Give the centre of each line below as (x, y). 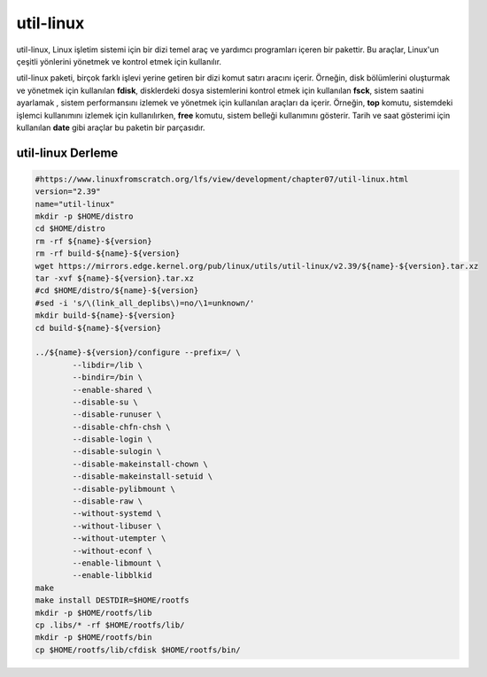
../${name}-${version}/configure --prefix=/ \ (138, 353)
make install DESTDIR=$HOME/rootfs (112, 600)
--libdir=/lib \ (108, 365)
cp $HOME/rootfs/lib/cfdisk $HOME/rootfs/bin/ (138, 650)
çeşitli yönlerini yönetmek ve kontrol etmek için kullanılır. (119, 61)
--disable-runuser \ (117, 415)
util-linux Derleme (67, 153)
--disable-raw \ (108, 501)
